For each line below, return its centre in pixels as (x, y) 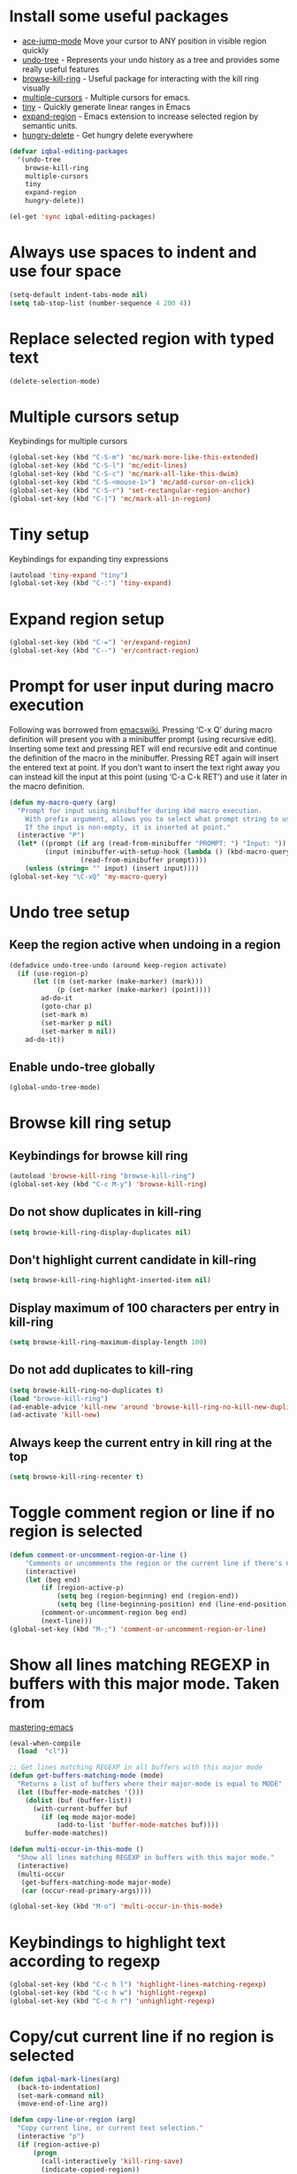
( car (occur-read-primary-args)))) (86, 1890)
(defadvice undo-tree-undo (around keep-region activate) (118, 965)
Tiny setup (49, 534)
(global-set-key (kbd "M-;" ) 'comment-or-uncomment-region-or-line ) (138, 1629)
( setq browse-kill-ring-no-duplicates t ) (87, 1390)
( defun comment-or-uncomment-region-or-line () (99, 1555)
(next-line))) (67, 1621)
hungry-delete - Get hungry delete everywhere (107, 135)
